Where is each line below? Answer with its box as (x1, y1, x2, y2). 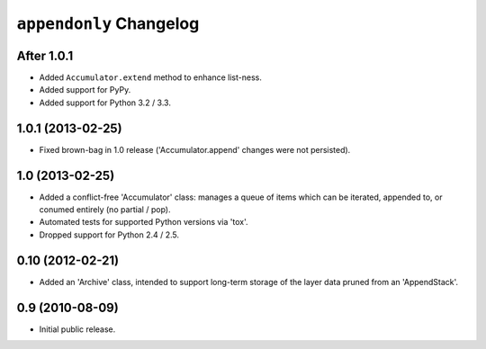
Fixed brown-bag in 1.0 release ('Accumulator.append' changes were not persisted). (39, 144, 351, 155)
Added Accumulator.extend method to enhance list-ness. (39, 72, 263, 83)
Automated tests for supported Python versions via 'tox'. (39, 217, 248, 228)
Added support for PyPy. (39, 85, 131, 95)
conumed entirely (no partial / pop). (39, 204, 171, 215)
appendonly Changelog (16, 13, 200, 33)
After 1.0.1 (16, 48, 74, 63)
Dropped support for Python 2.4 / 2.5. (39, 229, 180, 240)
